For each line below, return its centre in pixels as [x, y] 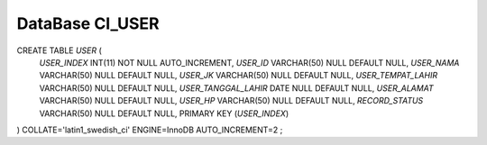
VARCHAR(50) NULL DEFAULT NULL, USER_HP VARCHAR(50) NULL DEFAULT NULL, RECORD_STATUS [231, 101]
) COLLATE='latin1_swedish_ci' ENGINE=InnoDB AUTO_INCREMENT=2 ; [150, 130]
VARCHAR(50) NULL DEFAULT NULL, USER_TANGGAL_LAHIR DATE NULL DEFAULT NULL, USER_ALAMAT [236, 88]
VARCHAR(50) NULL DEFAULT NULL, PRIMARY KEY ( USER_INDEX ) [164, 113]
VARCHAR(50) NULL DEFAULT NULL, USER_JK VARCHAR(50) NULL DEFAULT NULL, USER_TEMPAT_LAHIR [238, 76]
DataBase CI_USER [88, 23]
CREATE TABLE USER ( [60, 50]
